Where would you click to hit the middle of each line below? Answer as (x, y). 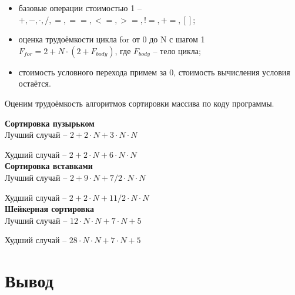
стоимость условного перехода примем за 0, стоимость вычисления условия (154, 72)
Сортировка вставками (49, 166)
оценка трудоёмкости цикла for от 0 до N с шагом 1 (112, 39)
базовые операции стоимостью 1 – (80, 8)
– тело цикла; (177, 50)
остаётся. (35, 83)
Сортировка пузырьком (50, 123)
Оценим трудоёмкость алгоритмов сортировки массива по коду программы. (140, 103)
